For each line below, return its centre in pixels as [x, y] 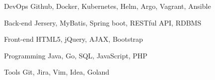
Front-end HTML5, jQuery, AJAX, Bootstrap [73, 39]
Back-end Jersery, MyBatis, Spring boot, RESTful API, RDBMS [103, 22]
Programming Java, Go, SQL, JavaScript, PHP [76, 55]
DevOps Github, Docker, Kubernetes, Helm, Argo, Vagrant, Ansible [107, 6]
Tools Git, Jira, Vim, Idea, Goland [57, 72]
